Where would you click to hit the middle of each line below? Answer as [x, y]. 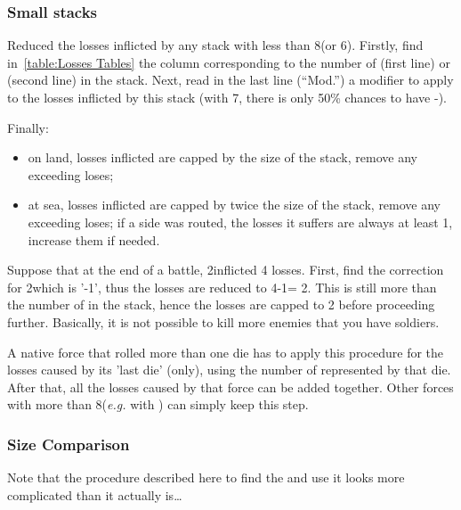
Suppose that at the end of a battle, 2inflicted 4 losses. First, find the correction [226, 270]
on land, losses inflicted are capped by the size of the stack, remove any [222, 157]
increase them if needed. [94, 239]
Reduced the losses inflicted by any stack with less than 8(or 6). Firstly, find [215, 45]
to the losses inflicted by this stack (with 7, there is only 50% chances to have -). [227, 97]
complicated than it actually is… [95, 494]
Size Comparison [69, 444]
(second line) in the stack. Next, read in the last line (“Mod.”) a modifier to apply [230, 80]
